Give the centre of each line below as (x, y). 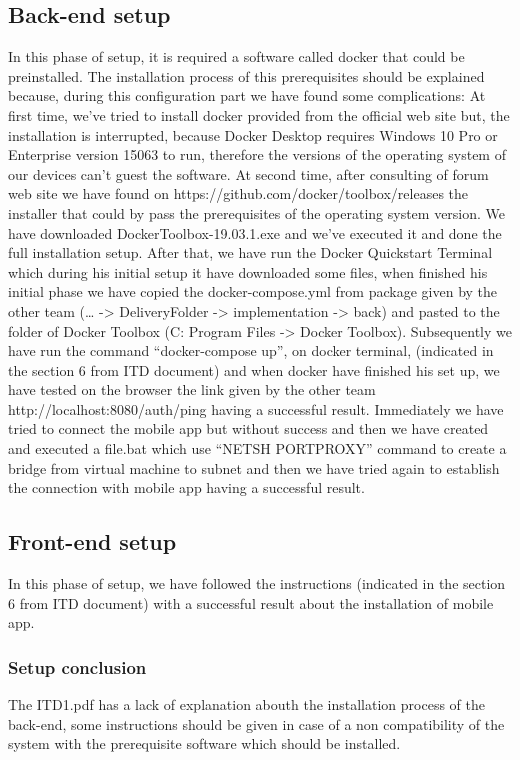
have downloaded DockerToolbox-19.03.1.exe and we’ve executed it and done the (255, 232)
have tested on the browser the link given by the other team (192, 389)
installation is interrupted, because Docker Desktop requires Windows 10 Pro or (253, 134)
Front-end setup (92, 541)
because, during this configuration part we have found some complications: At (247, 95)
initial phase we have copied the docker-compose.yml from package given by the (253, 291)
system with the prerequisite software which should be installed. (204, 743)
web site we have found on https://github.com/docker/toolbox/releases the (238, 193)
